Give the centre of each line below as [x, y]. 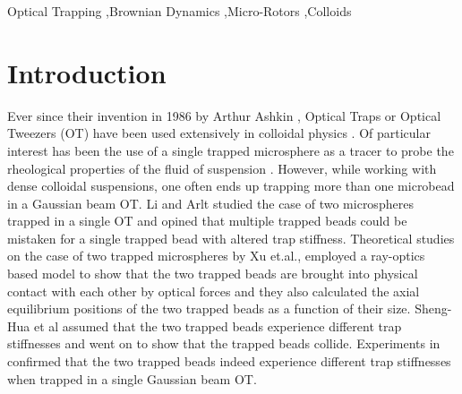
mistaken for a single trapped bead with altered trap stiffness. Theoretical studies [231, 238]
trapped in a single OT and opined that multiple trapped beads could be [207, 221]
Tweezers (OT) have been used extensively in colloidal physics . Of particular [219, 133]
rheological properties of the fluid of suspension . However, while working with [222, 168]
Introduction [87, 72]
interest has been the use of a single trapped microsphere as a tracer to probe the [231, 150]
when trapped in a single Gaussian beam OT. [132, 378]
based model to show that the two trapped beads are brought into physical [213, 274]
